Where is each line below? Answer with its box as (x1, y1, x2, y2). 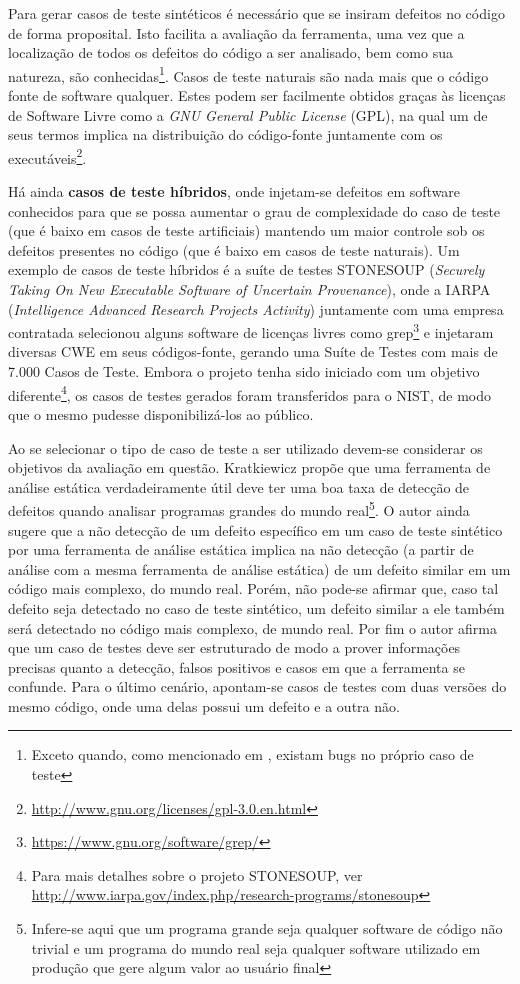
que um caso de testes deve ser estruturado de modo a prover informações (8, 637, 461, 658)
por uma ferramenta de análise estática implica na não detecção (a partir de (8, 539, 474, 560)
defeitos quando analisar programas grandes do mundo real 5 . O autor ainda (8, 497, 470, 520)
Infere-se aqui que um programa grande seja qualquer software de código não (31, 918, 503, 939)
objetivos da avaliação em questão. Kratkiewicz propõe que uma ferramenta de (8, 457, 491, 478)
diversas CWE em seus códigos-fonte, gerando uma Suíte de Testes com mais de (8, 341, 498, 362)
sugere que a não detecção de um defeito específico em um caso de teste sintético (8, 519, 503, 540)
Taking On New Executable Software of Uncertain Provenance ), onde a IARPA (8, 279, 491, 300)
